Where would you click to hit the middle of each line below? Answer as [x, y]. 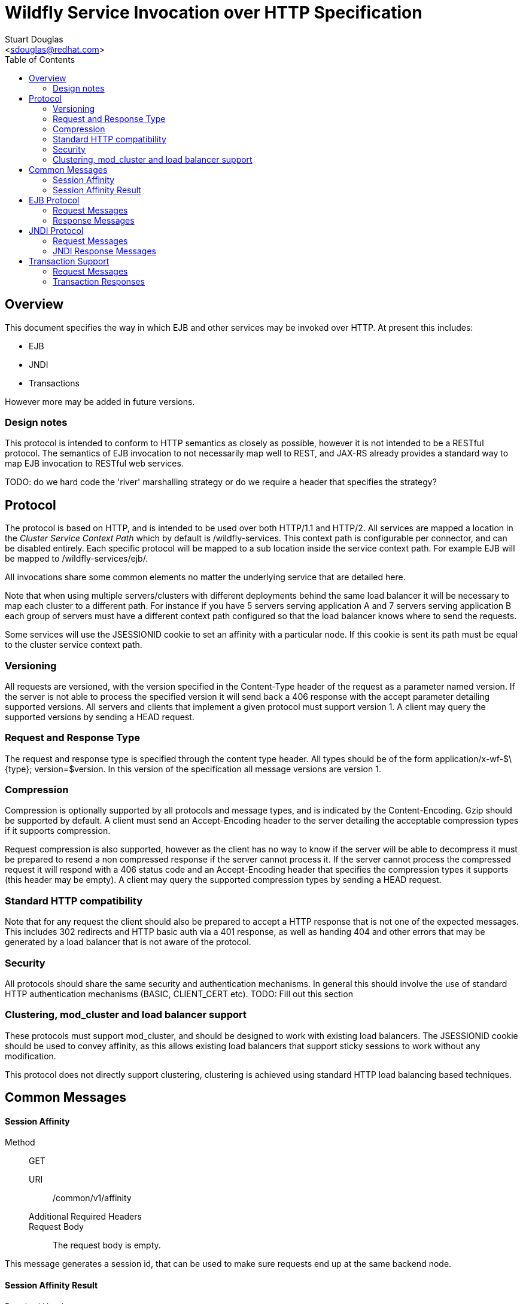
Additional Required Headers [85, 1217]
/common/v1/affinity [92, 1198]
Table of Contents [40, 59]
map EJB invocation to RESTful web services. [94, 464]
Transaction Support [69, 261]
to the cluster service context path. [74, 645]
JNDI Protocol [56, 230]
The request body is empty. [107, 1245]
